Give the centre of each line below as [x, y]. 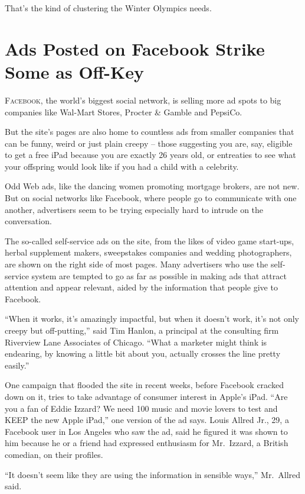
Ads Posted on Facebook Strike [135, 48]
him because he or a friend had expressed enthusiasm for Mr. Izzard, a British [147, 443]
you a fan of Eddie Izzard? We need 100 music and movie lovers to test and [141, 408]
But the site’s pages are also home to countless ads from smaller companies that [150, 132]
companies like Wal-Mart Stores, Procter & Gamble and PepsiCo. [124, 112]
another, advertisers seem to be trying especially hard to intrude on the [134, 209]
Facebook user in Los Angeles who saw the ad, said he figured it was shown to [146, 431]
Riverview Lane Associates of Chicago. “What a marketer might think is [136, 342]
